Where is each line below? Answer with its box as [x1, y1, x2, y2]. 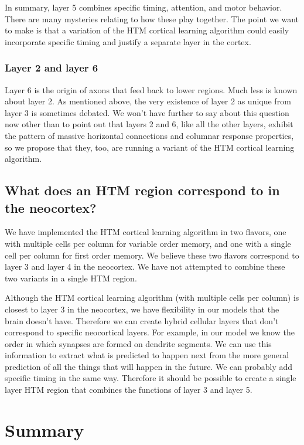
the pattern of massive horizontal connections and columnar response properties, [5, 129, 294, 141]
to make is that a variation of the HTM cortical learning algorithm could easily [5, 24, 289, 36]
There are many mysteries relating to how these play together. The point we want [5, 12, 299, 25]
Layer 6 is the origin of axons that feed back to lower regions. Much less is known [5, 83, 298, 96]
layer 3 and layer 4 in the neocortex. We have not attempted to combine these [5, 260, 285, 273]
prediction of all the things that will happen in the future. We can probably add [5, 360, 293, 372]
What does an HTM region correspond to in [5, 181, 280, 199]
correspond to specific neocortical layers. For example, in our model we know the [5, 326, 295, 338]
